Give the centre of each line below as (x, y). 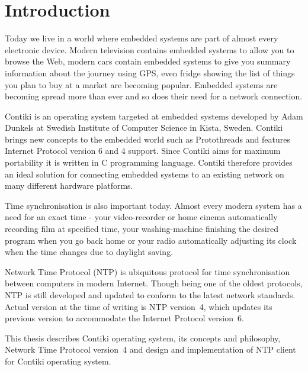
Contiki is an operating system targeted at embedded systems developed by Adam (154, 116)
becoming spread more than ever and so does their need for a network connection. (154, 96)
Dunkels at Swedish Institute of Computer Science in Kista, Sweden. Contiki (144, 128)
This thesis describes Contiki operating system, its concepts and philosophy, (143, 338)
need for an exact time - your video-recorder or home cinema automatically (141, 217)
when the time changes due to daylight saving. (89, 252)
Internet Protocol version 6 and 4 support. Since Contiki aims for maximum (143, 151)
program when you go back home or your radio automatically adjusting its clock (151, 240)
